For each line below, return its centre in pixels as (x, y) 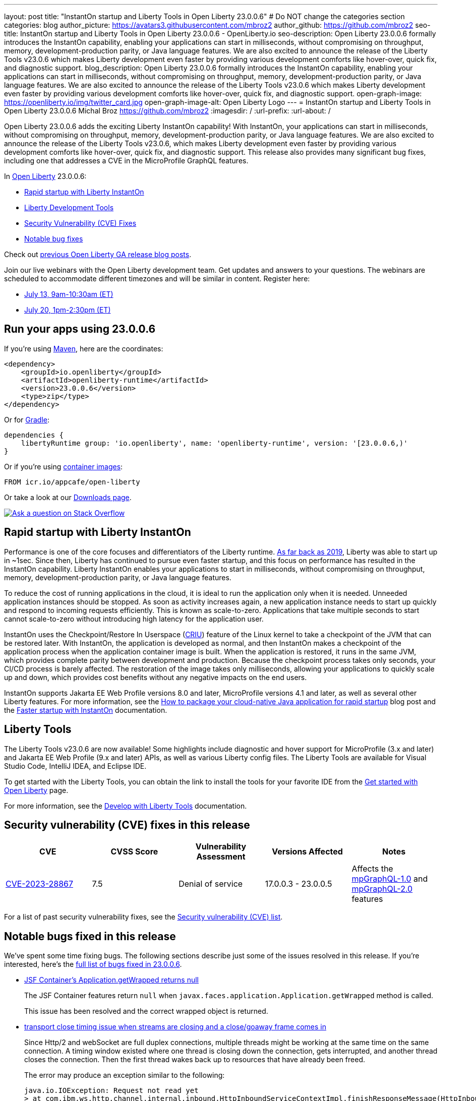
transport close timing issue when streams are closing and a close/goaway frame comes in (175, 1027)
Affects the (372, 869)
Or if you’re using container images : (64, 466)
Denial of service (211, 884)
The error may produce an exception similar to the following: (125, 1075)
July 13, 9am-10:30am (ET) (69, 294)
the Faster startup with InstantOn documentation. (86, 710)
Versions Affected (307, 852)
